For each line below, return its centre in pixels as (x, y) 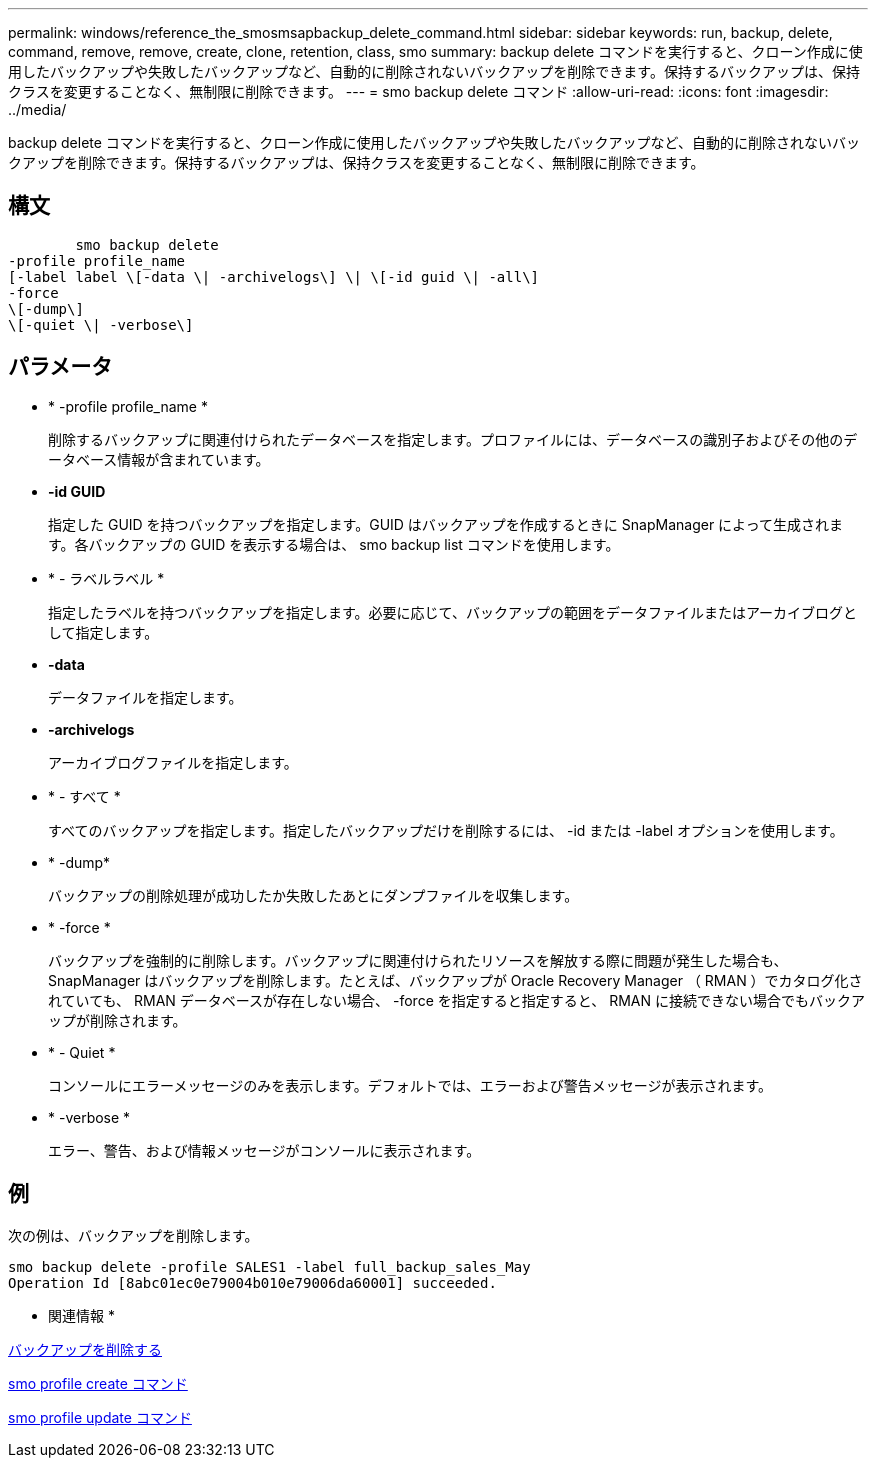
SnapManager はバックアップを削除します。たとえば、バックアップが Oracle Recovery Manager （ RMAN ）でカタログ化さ (455, 980)
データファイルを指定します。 (145, 697)
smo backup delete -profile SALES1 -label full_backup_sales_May (269, 1266)
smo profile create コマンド (98, 1383)
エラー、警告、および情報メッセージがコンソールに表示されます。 (264, 1150)
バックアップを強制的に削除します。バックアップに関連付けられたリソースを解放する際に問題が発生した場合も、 (418, 960)
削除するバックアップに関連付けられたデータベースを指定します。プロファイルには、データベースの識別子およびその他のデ (453, 439)
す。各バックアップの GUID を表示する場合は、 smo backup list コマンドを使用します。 (334, 544)
